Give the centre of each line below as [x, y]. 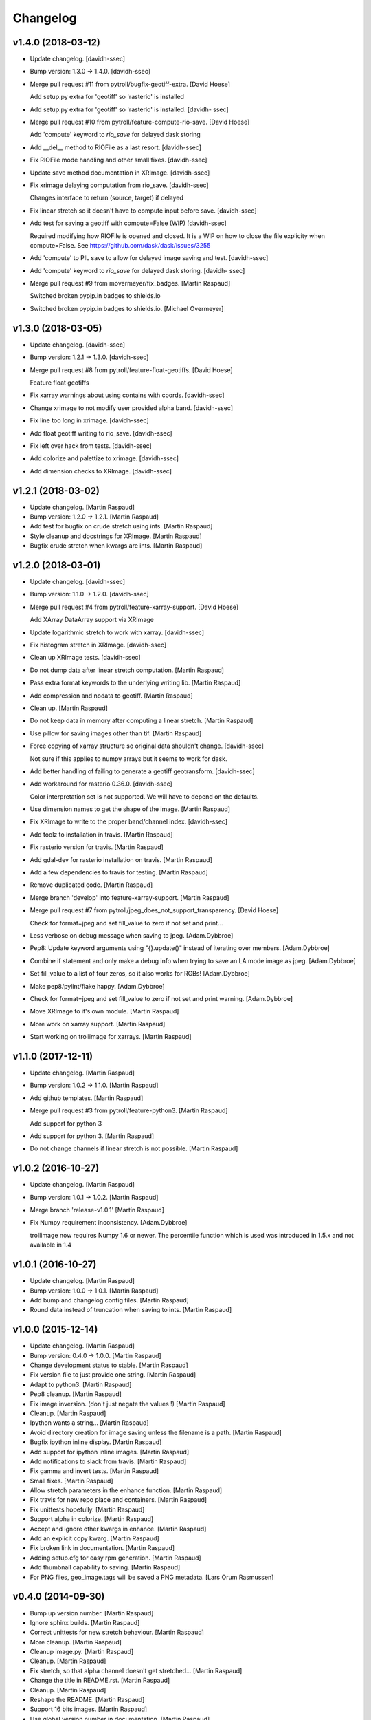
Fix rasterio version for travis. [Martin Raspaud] [97, 847]
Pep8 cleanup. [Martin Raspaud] [76, 1394]
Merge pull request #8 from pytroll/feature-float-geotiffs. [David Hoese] [131, 370]
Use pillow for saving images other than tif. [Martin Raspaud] [116, 733]
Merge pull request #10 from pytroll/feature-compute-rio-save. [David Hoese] [140, 122]
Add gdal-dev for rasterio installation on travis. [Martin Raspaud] [121, 859]
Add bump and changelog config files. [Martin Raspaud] [109, 1300]
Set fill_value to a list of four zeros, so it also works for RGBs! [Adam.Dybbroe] [140, 974]
